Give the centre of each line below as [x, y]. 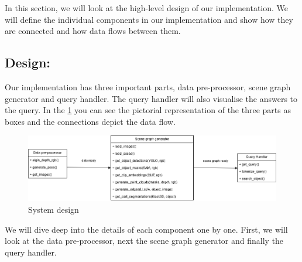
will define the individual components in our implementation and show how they [149, 19]
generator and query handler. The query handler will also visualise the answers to [151, 98]
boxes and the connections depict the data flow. [90, 121]
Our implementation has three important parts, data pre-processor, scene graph [148, 86]
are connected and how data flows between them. [93, 31]
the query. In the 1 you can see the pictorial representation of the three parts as [148, 110]
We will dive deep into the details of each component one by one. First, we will [146, 229]
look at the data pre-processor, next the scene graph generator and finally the [144, 241]
